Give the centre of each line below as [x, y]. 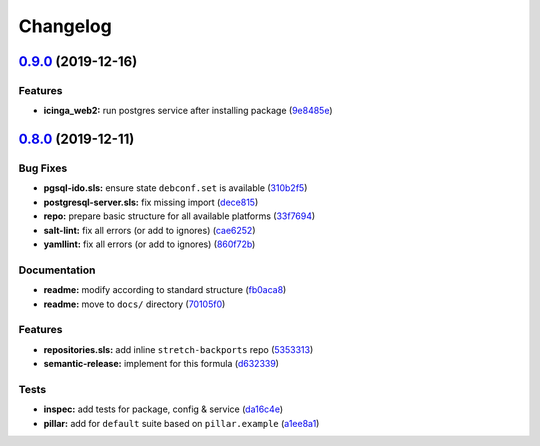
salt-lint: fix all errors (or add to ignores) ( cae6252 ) [149, 230]
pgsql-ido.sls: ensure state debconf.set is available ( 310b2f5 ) [175, 188]
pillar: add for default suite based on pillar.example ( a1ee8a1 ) [181, 423]
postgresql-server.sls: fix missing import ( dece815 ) [151, 202]
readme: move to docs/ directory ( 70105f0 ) [134, 304]
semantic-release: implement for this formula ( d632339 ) [161, 364]
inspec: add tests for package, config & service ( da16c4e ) [163, 409]
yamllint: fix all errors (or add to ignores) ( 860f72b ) [149, 244]
